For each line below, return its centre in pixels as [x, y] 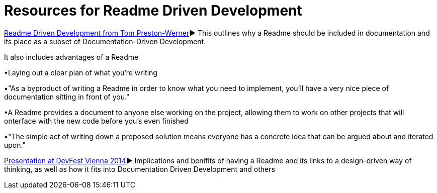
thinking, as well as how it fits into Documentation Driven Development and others [140, 169]
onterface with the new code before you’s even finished [96, 121]
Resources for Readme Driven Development [153, 11]
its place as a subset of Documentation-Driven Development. [105, 41]
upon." [15, 145]
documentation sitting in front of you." [67, 96]
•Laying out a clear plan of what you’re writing [81, 72]
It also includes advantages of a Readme [71, 57]
